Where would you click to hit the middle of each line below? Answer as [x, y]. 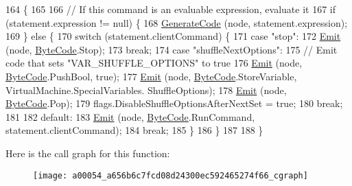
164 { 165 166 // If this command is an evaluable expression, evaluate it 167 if [171, 9]
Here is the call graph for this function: [88, 153]
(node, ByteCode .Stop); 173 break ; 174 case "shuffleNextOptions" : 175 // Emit [172, 49]
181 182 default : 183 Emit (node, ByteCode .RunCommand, [130, 116]
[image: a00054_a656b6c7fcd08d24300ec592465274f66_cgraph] [171, 175]
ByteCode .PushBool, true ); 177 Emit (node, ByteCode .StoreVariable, [151, 76]
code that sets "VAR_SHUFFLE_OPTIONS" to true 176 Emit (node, [154, 63]
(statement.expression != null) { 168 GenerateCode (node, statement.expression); [177, 22]
